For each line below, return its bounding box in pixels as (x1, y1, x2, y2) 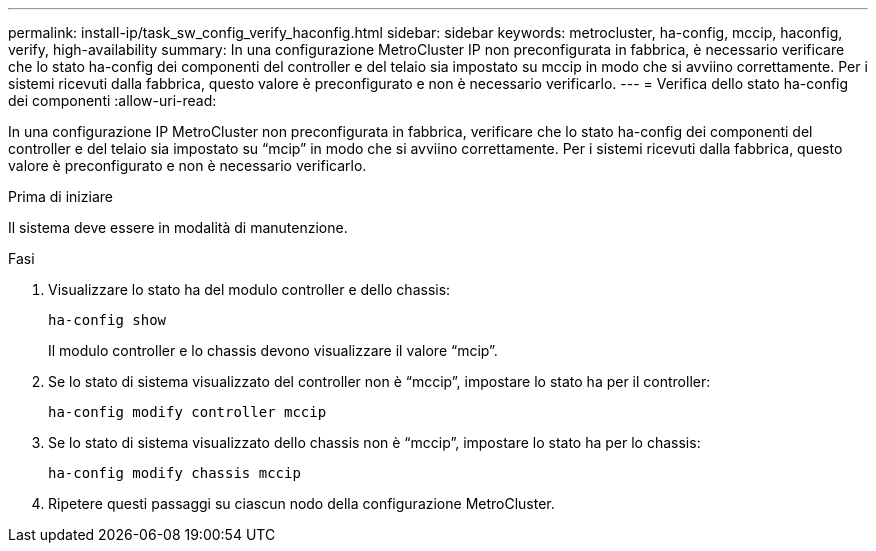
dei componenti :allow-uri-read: (8, 92, 217, 109)
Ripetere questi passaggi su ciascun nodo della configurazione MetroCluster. (48, 495, 555, 512)
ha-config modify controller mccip (48, 404, 327, 420)
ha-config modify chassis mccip (48, 465, 301, 481)
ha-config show (48, 312, 167, 328)
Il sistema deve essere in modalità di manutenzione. (8, 219, 348, 236)
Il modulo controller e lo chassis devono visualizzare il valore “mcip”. (48, 342, 498, 359)
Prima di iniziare (8, 188, 113, 205)
